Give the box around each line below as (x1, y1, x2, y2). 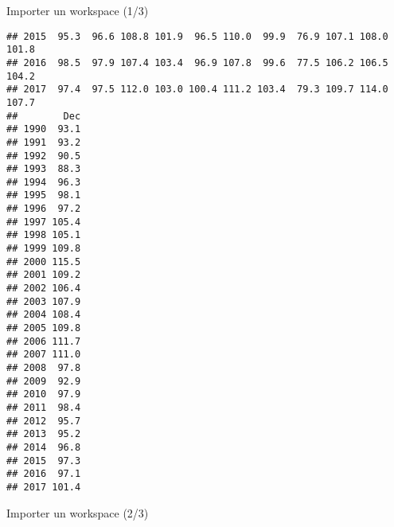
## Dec (6, 110, 81, 122)
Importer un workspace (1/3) (6, 2, 149, 18)
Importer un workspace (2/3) (6, 504, 149, 521)
